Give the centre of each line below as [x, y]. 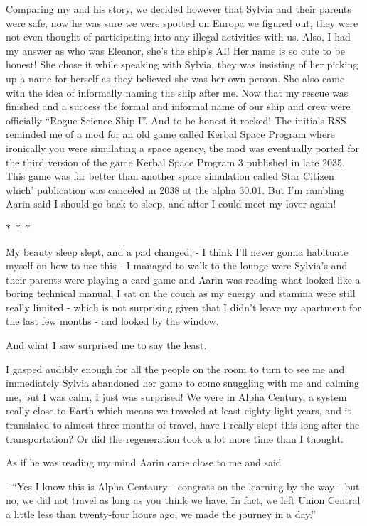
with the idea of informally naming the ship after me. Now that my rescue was [177, 92]
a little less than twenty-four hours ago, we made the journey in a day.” [161, 514]
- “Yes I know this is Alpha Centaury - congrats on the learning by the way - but [183, 486]
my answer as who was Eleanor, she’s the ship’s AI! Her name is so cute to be [175, 50]
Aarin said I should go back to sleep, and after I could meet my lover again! [171, 204]
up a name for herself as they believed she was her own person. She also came [175, 78]
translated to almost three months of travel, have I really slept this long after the [183, 425]
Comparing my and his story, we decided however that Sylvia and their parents [179, 9]
